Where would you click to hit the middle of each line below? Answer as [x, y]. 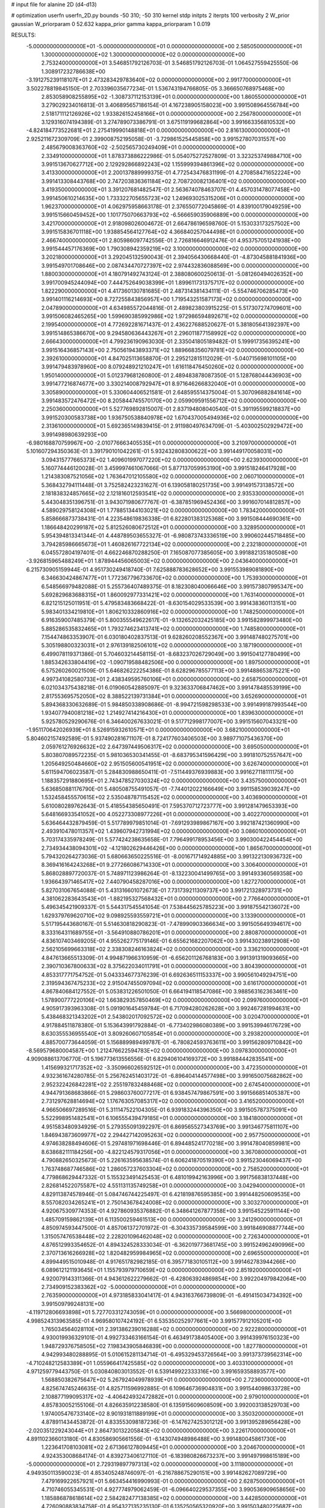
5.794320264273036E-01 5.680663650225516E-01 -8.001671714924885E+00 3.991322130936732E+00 [172, 857]
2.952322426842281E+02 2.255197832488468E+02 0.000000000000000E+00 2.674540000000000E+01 [175, 1084]
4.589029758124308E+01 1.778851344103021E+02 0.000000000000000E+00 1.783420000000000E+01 [173, 510]
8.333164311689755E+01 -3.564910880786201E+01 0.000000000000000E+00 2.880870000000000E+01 [174, 933]
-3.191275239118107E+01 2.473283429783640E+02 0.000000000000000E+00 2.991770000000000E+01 [159, 80]
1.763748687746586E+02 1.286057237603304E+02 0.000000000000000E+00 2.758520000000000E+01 [175, 1169]
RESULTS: [23, 35]
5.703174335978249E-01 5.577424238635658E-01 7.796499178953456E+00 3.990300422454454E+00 [172, 840]
